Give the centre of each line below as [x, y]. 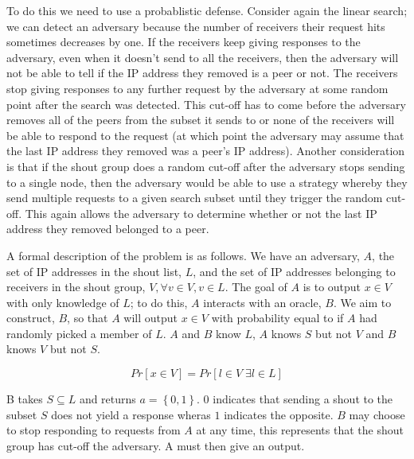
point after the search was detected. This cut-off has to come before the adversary [206, 104]
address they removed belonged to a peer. [108, 229]
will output [151, 318]
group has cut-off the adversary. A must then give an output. [156, 445]
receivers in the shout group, [76, 287]
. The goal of [256, 287]
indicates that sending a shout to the [303, 399]
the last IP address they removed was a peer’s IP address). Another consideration [206, 151]
